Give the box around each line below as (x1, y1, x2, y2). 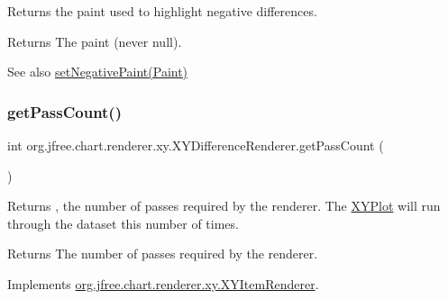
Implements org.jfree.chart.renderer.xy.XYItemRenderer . (7, 274, 319, 293)
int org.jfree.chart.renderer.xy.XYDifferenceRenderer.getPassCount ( (7, 136, 384, 154)
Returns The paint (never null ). (7, 32, 182, 50)
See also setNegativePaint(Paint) (7, 62, 188, 81)
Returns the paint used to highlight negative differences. (7, 2, 317, 20)
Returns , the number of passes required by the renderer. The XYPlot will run (7, 196, 441, 215)
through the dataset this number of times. (7, 213, 239, 232)
